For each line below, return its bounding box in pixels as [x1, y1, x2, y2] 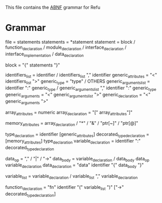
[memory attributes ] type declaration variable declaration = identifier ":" [5, 138, 141, 145]
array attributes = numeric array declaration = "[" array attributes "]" [5, 109, 133, 116]
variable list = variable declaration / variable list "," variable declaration [5, 173, 138, 180]
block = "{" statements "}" [5, 62, 60, 68]
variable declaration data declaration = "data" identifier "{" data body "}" [5, 162, 144, 170]
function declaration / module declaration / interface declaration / [5, 44, 127, 51]
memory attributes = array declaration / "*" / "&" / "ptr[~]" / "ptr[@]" [5, 120, 139, 127]
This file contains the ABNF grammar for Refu [5, 5, 101, 10]
